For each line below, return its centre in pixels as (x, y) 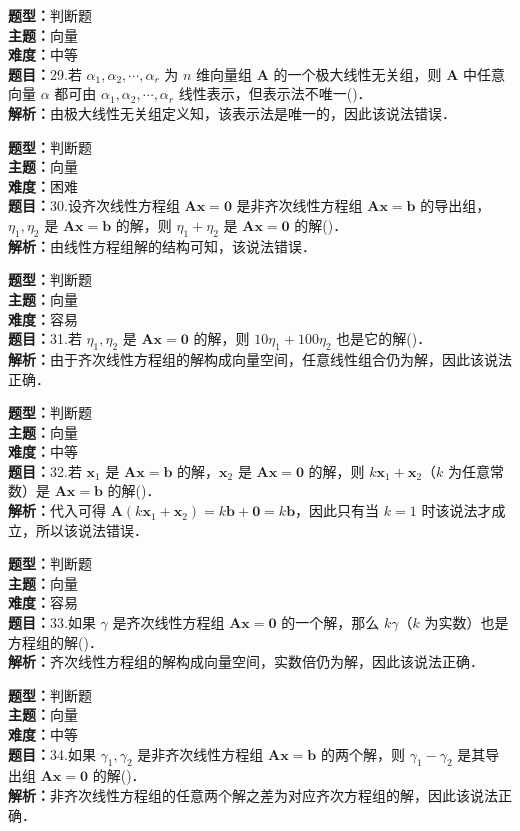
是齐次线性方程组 (168, 622)
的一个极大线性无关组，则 (357, 73)
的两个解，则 (362, 753)
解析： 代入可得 (57, 510)
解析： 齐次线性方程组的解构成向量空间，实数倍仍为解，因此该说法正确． (246, 661)
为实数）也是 (466, 622)
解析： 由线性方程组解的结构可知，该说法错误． (162, 245)
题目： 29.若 (45, 73)
